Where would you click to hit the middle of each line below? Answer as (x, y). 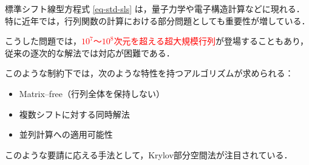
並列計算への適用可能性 (66, 134)
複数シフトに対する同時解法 (74, 114)
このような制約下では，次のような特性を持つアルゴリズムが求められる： (149, 73)
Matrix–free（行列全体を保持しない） (92, 93)
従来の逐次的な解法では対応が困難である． (90, 52)
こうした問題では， (43, 41)
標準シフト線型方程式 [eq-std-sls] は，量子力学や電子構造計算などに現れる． (155, 8)
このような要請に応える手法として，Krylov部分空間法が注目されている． (149, 154)
